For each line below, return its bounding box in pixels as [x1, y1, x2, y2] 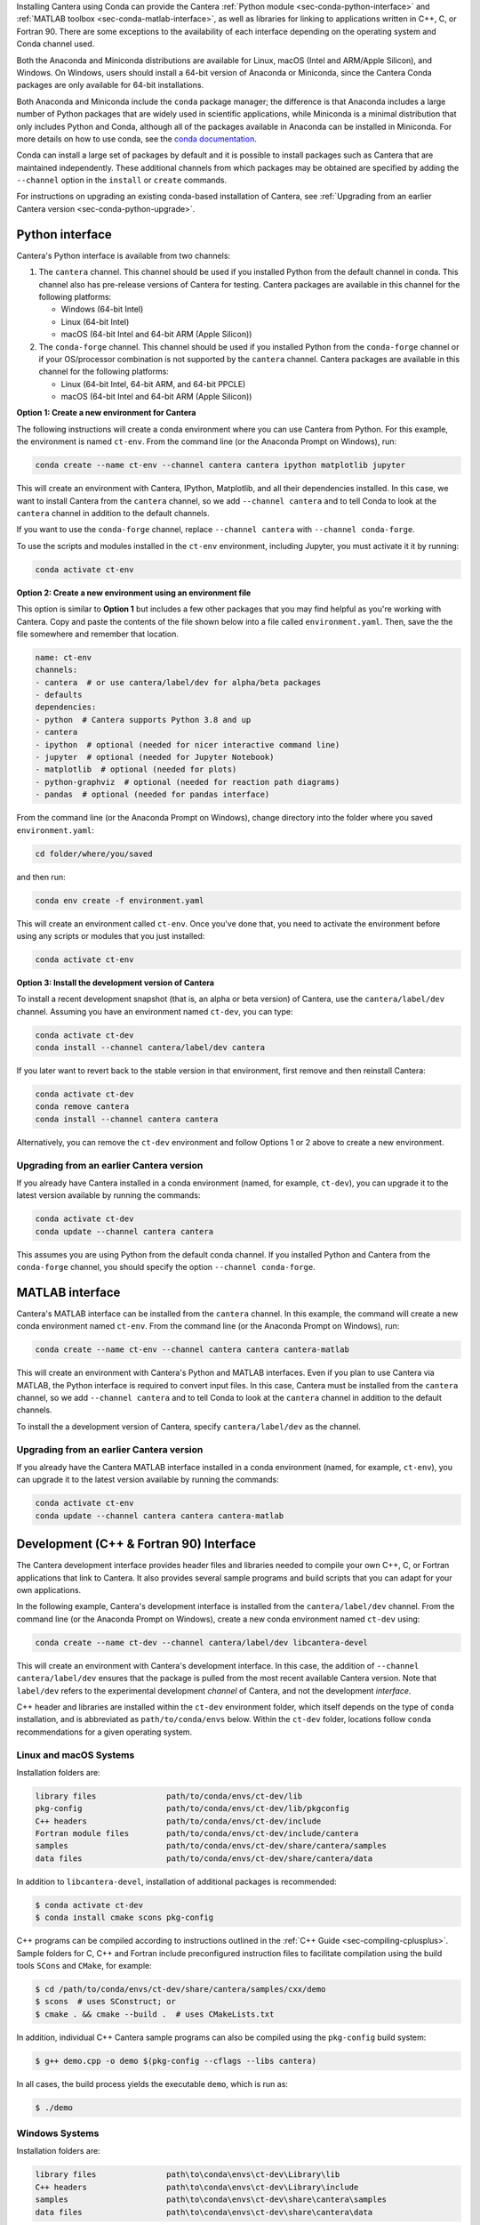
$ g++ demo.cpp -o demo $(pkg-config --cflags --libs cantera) [35, 2056, 317, 2066]
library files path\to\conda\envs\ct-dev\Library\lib [35, 2170, 340, 2180]
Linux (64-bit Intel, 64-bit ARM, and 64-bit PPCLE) [60, 378, 246, 389]
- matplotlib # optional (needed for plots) [35, 765, 237, 774]
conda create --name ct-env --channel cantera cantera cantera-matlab [35, 1345, 350, 1355]
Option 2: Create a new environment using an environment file [16, 587, 252, 598]
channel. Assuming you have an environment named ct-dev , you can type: [16, 1006, 293, 1016]
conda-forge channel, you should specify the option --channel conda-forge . [16, 1262, 316, 1273]
